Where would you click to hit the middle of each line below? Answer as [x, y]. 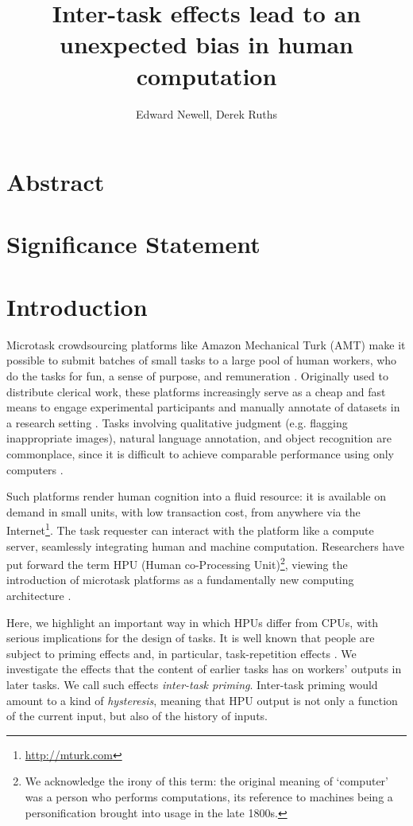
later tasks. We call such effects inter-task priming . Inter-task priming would [192, 684]
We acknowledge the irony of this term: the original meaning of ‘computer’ [206, 781]
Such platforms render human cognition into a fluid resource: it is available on [197, 496]
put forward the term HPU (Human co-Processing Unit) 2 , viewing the [177, 563]
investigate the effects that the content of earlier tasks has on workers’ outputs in [204, 669]
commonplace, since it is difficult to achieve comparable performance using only [200, 453]
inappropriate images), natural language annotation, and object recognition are [199, 438]
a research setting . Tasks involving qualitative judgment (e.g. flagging [177, 422]
